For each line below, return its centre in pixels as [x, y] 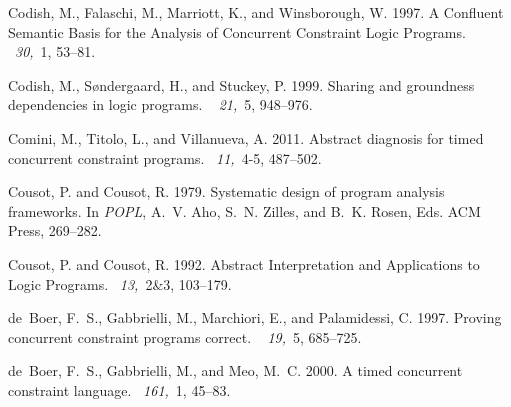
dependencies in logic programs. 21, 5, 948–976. [160, 104]
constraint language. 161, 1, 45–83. [119, 389]
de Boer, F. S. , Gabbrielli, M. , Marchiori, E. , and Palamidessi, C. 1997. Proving [255, 317]
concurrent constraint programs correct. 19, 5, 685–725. [185, 336]
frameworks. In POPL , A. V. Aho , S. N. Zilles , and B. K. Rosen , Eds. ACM [244, 210]
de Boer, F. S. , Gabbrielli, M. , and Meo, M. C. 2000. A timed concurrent [235, 370]
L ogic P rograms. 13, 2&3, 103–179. [120, 283]
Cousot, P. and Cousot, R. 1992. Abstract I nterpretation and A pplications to [244, 263]
